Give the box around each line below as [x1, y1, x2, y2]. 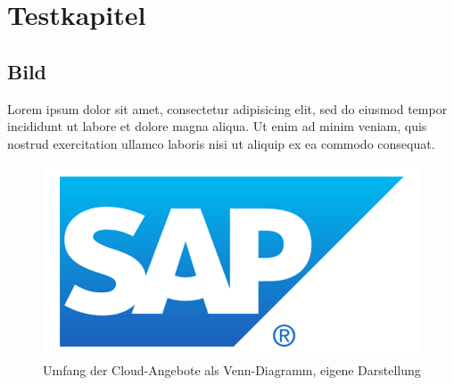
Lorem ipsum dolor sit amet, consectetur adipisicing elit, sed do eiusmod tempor [7, 99, 448, 118]
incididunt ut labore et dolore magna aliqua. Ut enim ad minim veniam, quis [7, 117, 427, 135]
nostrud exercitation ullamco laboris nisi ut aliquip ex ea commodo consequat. [7, 134, 435, 152]
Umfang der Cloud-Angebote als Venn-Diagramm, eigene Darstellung [43, 361, 421, 380]
